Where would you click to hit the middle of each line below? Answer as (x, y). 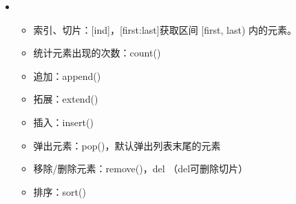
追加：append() (67, 75)
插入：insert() (63, 122)
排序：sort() (60, 191)
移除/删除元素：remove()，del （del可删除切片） (141, 169)
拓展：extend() (66, 99)
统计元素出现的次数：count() (97, 53)
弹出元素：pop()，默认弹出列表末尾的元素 (127, 145)
